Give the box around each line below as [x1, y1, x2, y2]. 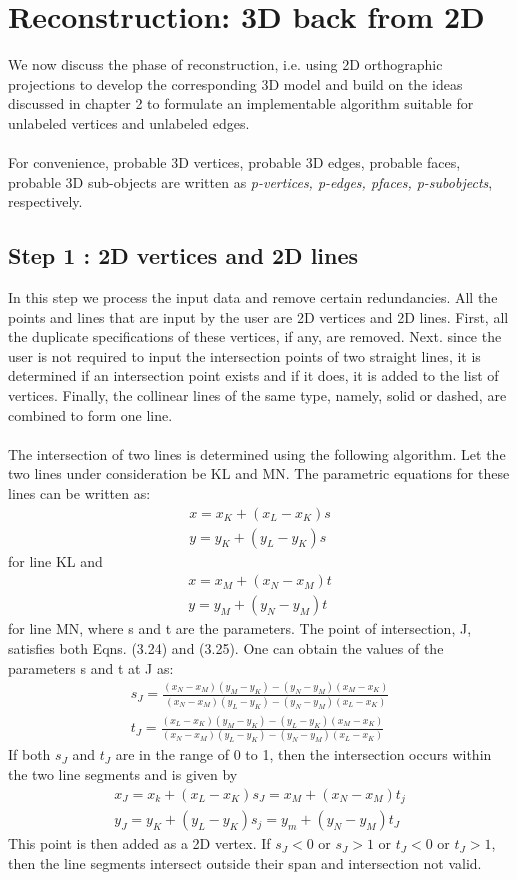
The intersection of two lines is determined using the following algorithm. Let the [8, 443, 506, 464]
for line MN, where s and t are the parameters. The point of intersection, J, [8, 618, 472, 639]
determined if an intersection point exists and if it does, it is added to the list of [8, 365, 499, 386]
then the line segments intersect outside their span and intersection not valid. [8, 852, 482, 873]
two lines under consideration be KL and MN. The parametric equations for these [8, 463, 510, 484]
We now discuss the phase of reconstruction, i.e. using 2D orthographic [8, 54, 443, 75]
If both [8, 744, 51, 765]
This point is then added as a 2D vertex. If [8, 833, 271, 854]
